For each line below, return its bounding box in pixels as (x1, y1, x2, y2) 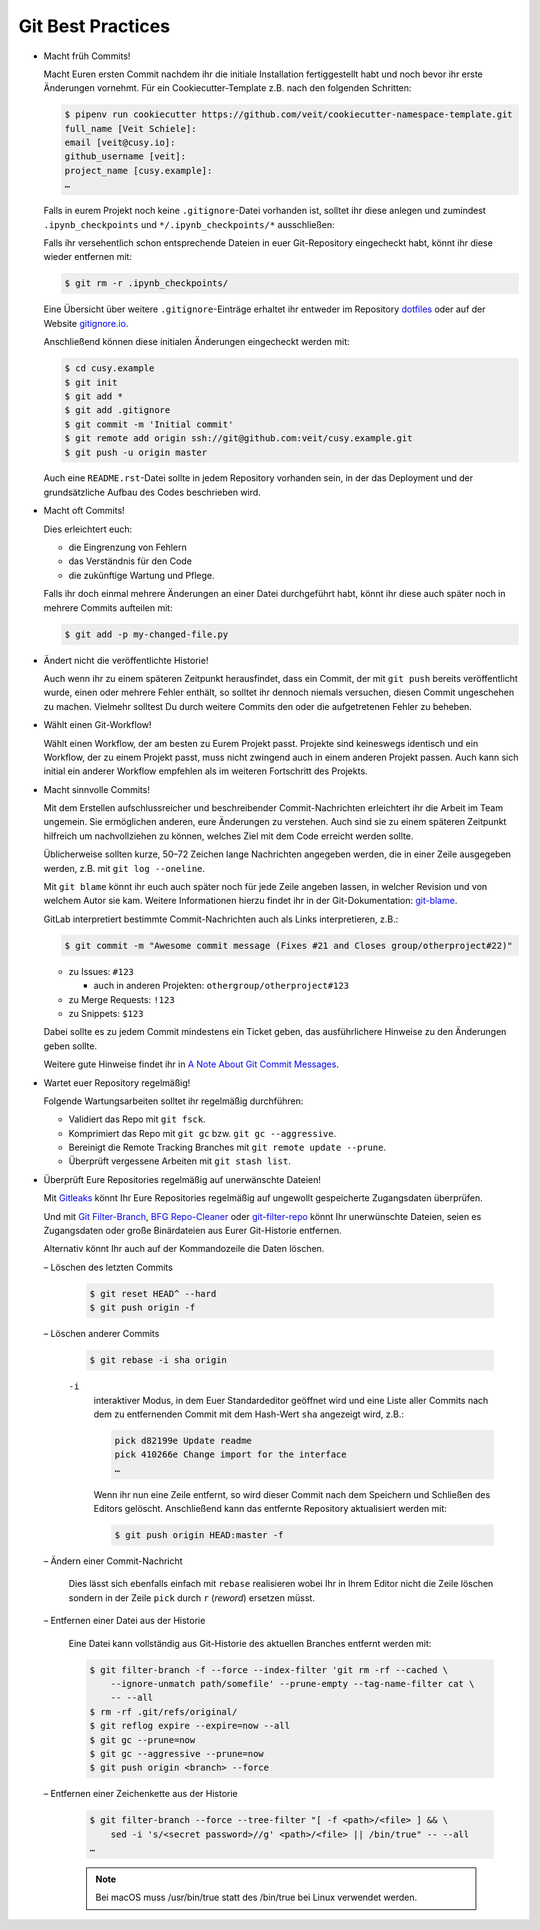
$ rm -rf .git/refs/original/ (89, 1706, 238, 1717)
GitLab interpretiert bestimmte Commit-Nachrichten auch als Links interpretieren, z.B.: (43, 913, 399, 925)
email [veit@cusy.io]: (64, 137, 176, 149)
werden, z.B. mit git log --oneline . (43, 862, 205, 874)
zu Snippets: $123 (68, 1007, 144, 1019)
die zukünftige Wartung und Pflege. (68, 569, 215, 581)
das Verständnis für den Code (68, 555, 192, 567)
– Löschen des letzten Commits (43, 1261, 174, 1273)
